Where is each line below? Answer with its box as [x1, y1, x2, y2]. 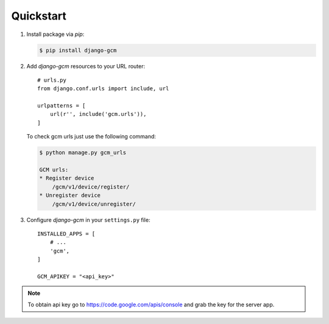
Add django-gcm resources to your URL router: [26, 62, 146, 70]
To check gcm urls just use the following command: [26, 133, 157, 140]
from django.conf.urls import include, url [37, 85, 169, 92]
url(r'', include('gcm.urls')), [49, 110, 147, 118]
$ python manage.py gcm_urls [39, 149, 127, 156]
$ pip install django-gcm [39, 46, 117, 54]
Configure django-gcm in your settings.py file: [26, 216, 150, 223]
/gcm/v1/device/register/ [52, 183, 130, 190]
